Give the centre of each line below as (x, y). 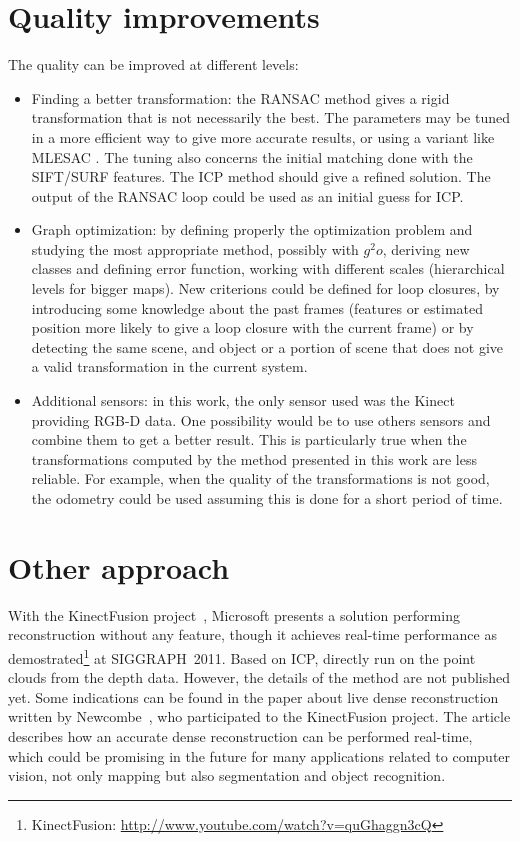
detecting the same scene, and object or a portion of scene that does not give (267, 346)
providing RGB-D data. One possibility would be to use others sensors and (261, 419)
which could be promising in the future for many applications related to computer (259, 755)
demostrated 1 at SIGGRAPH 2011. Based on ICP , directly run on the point (242, 656)
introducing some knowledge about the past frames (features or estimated (257, 307)
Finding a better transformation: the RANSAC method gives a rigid (240, 97)
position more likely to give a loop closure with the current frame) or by (252, 327)
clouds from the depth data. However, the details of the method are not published (259, 677)
